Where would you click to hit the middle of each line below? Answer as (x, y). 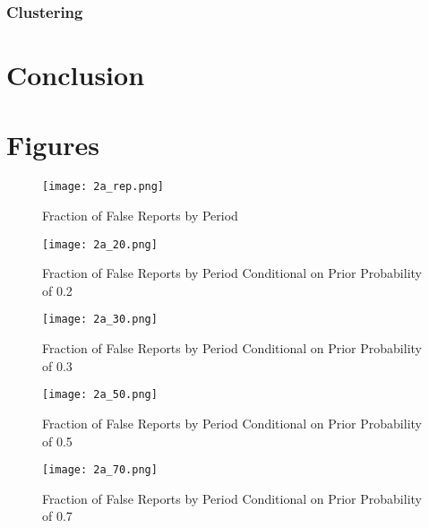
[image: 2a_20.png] (100, 244)
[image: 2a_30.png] (100, 320)
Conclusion (76, 75)
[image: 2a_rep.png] (103, 187)
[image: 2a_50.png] (100, 395)
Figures (53, 145)
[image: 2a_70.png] (100, 470)
